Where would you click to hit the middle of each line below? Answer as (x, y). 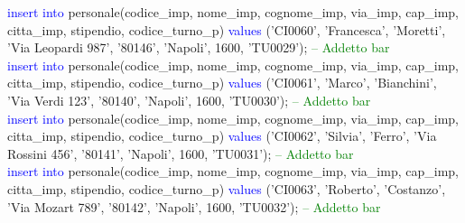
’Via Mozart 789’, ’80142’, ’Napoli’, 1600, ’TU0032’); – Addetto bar (194, 206)
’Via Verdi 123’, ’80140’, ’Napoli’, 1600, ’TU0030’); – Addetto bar (189, 100)
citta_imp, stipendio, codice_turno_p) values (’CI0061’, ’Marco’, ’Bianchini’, (222, 83)
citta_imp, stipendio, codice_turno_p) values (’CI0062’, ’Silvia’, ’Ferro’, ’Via (222, 136)
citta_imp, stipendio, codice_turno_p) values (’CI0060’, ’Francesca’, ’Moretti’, (227, 29)
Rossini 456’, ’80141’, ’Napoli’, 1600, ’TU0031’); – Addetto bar (181, 153)
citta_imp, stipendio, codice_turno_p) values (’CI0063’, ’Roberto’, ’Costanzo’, (227, 188)
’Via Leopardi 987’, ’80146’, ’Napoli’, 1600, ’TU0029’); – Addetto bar (199, 47)
